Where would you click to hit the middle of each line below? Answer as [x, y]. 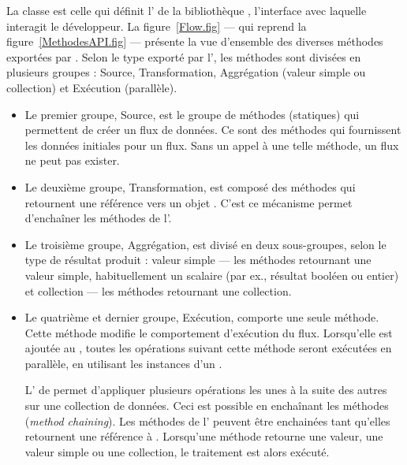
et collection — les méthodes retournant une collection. [158, 290]
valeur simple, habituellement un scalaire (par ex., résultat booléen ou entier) [212, 275]
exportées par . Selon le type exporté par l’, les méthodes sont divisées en [184, 56]
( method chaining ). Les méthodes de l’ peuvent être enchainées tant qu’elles [207, 420]
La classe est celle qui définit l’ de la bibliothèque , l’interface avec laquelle [187, 10]
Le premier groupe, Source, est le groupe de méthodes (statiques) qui [192, 114]
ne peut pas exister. [72, 160]
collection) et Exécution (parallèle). [92, 87]
